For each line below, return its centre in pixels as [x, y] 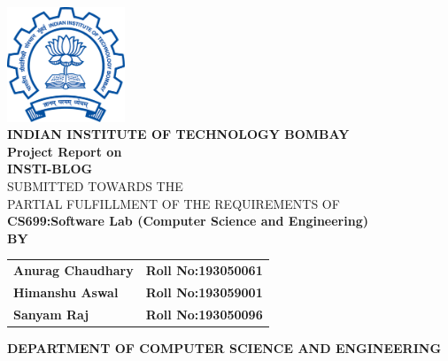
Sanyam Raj [51, 314]
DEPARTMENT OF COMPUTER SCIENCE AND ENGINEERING [224, 347]
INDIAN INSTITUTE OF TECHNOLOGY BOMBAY [178, 134]
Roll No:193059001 [204, 292]
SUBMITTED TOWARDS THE [95, 185]
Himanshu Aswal [66, 292]
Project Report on [65, 151]
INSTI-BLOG [50, 169]
